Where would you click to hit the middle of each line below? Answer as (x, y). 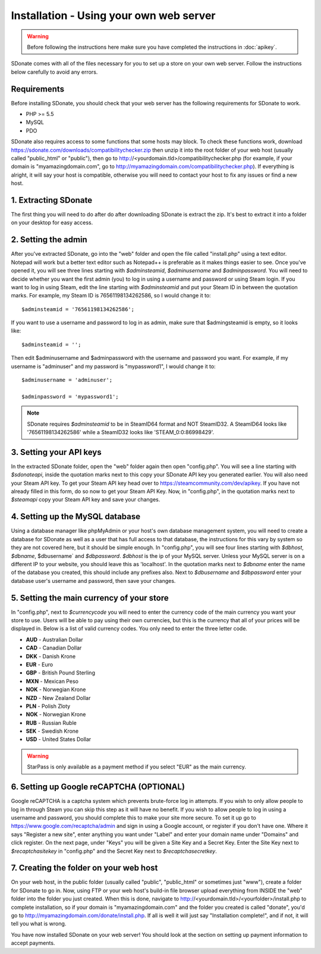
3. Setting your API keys (56, 452)
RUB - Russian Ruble (51, 723)
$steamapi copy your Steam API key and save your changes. (86, 500)
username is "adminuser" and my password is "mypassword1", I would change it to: (114, 366)
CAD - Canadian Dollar (54, 648)
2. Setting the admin (49, 240)
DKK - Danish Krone (51, 656)
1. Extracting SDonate (51, 200)
